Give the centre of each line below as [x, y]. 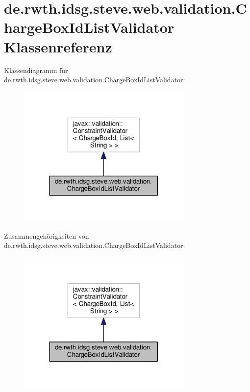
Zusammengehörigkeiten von [47, 235]
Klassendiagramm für [36, 70]
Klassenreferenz [58, 46]
